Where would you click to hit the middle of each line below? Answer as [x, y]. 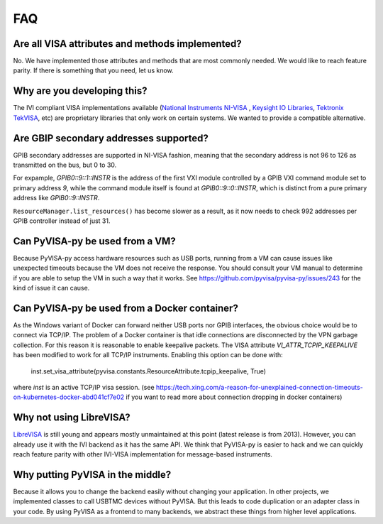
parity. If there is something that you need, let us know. [93, 70]
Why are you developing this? [80, 91]
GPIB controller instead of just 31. [62, 221]
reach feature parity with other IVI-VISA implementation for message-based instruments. [143, 454]
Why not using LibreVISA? [72, 418]
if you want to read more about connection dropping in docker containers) [234, 397]
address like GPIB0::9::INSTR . [56, 198]
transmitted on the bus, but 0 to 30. [65, 165]
